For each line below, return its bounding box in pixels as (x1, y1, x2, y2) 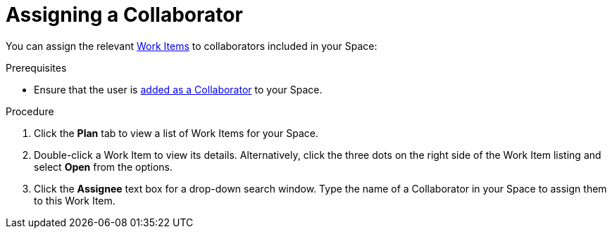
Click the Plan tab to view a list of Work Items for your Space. (34, 126, 318, 139)
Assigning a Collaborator (6, 3, 243, 27)
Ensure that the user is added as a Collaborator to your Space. (34, 83, 323, 96)
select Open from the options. (34, 160, 173, 173)
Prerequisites (6, 61, 67, 74)
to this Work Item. (34, 194, 115, 207)
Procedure (6, 105, 54, 117)
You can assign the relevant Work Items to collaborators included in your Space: (6, 39, 377, 52)
